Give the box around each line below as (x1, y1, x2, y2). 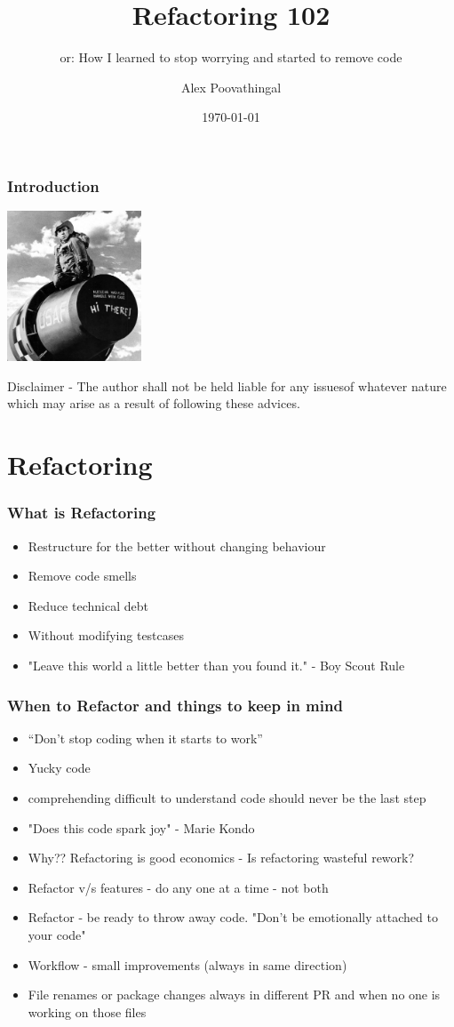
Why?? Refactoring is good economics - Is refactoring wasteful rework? (28, 848, 415, 867)
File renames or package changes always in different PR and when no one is (28, 985, 441, 1004)
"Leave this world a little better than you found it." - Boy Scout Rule (28, 656, 405, 675)
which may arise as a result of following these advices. (7, 394, 300, 413)
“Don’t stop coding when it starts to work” (28, 728, 263, 747)
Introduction (7, 174, 100, 197)
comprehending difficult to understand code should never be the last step (28, 789, 426, 807)
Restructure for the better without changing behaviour (28, 536, 326, 555)
